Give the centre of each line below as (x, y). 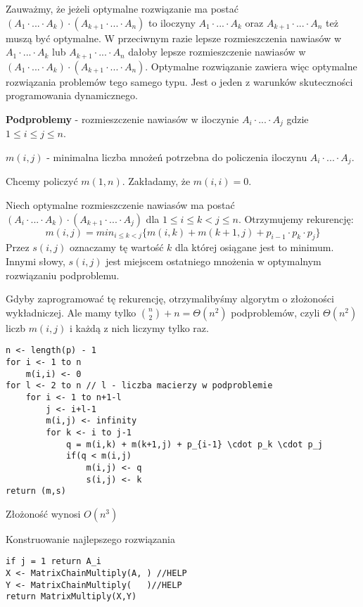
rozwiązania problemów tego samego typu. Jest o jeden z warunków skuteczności (179, 81)
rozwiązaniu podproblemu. (63, 275)
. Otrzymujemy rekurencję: (296, 218)
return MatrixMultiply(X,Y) (71, 597)
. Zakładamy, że (156, 181)
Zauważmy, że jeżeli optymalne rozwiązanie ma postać (122, 8)
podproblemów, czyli (275, 312)
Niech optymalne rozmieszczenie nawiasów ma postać (120, 204)
